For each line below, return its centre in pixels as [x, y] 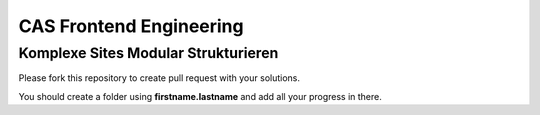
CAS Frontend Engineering [131, 26]
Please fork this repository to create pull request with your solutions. [159, 78]
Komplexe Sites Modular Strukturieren [148, 53]
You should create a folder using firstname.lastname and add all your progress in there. [200, 96]
